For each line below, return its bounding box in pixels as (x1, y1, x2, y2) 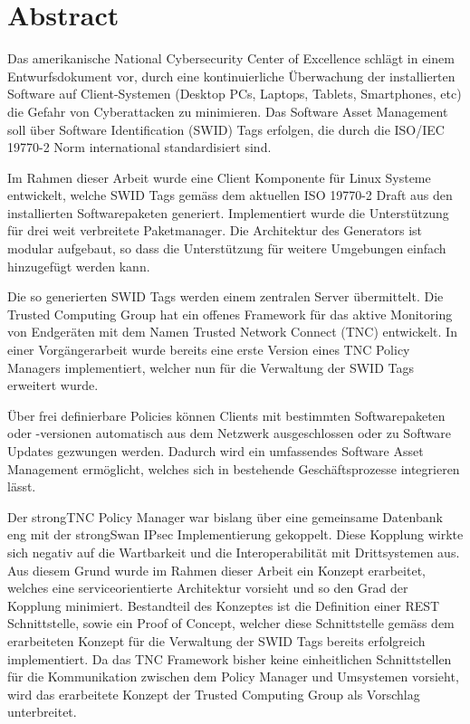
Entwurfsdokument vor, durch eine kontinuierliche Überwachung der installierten (7, 66, 456, 85)
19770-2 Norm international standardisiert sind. (7, 138, 272, 157)
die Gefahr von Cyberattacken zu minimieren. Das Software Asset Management (7, 101, 448, 120)
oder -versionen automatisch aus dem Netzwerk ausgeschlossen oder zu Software (7, 424, 451, 443)
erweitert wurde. (7, 376, 99, 395)
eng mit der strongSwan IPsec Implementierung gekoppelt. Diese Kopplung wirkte (7, 525, 464, 544)
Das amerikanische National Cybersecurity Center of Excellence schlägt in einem (7, 49, 455, 68)
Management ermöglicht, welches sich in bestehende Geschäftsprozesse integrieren (7, 459, 460, 478)
